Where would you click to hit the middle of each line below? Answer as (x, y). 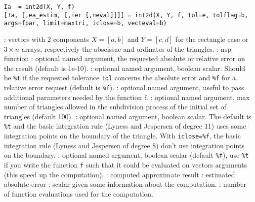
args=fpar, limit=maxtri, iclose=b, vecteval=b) (85, 23)
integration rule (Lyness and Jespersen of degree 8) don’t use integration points (124, 145)
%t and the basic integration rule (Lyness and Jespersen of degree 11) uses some (125, 126)
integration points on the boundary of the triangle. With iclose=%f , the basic (122, 136)
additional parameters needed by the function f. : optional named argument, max (127, 97)
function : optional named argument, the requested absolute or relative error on (125, 58)
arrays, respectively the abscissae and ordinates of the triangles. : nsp (126, 49)
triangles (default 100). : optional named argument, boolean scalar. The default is (128, 116)
